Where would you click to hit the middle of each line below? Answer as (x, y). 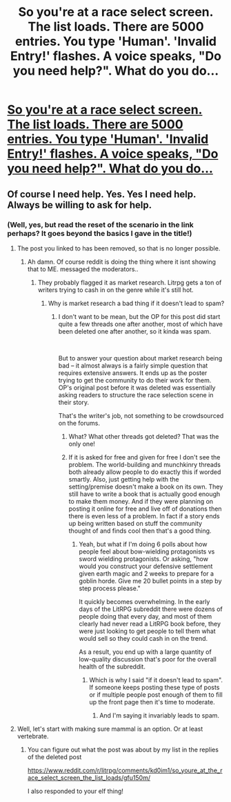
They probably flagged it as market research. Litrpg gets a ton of (130, 282)
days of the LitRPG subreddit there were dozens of (151, 609)
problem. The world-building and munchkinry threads (144, 464)
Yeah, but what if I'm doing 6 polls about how (143, 544)
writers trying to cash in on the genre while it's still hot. (116, 290)
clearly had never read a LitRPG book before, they (150, 623)
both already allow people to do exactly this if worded (145, 472)
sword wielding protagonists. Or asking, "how (144, 558)
